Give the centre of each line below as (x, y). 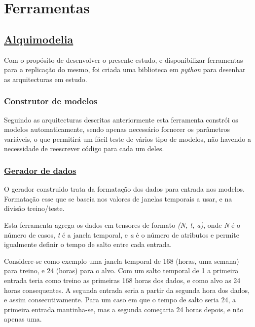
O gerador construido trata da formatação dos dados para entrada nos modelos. (124, 189)
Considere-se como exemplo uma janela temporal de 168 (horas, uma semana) (122, 261)
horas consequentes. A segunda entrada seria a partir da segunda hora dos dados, (127, 290)
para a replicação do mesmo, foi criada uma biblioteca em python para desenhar (125, 69)
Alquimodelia (39, 39)
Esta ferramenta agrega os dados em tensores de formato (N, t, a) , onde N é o (122, 225)
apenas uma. (23, 319)
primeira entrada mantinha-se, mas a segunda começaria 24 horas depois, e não (124, 309)
